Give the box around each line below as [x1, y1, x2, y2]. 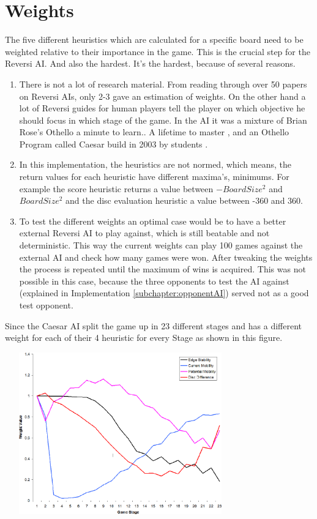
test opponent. [19, 299, 73, 311]
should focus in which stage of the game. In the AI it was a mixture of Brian [19, 113, 307, 126]
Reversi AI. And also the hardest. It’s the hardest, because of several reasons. [5, 57, 296, 70]
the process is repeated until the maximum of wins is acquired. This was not [19, 263, 306, 275]
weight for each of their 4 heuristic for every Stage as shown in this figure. [5, 331, 283, 344]
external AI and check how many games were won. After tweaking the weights [19, 250, 313, 263]
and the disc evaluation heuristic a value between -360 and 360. [65, 194, 303, 207]
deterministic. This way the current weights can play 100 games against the [19, 239, 303, 252]
